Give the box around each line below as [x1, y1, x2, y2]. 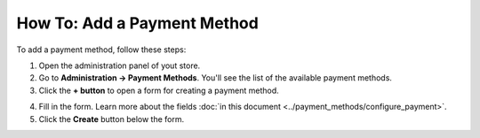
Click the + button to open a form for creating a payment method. [38, 85, 279, 96]
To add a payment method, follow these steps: [16, 44, 187, 55]
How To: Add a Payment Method [16, 13, 260, 33]
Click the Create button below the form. [38, 113, 185, 124]
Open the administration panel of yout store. [38, 60, 201, 71]
